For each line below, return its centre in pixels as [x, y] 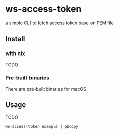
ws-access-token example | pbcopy [42, 126]
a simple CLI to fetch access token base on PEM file [60, 23]
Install [15, 39]
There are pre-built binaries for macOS [46, 89]
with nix [15, 53]
